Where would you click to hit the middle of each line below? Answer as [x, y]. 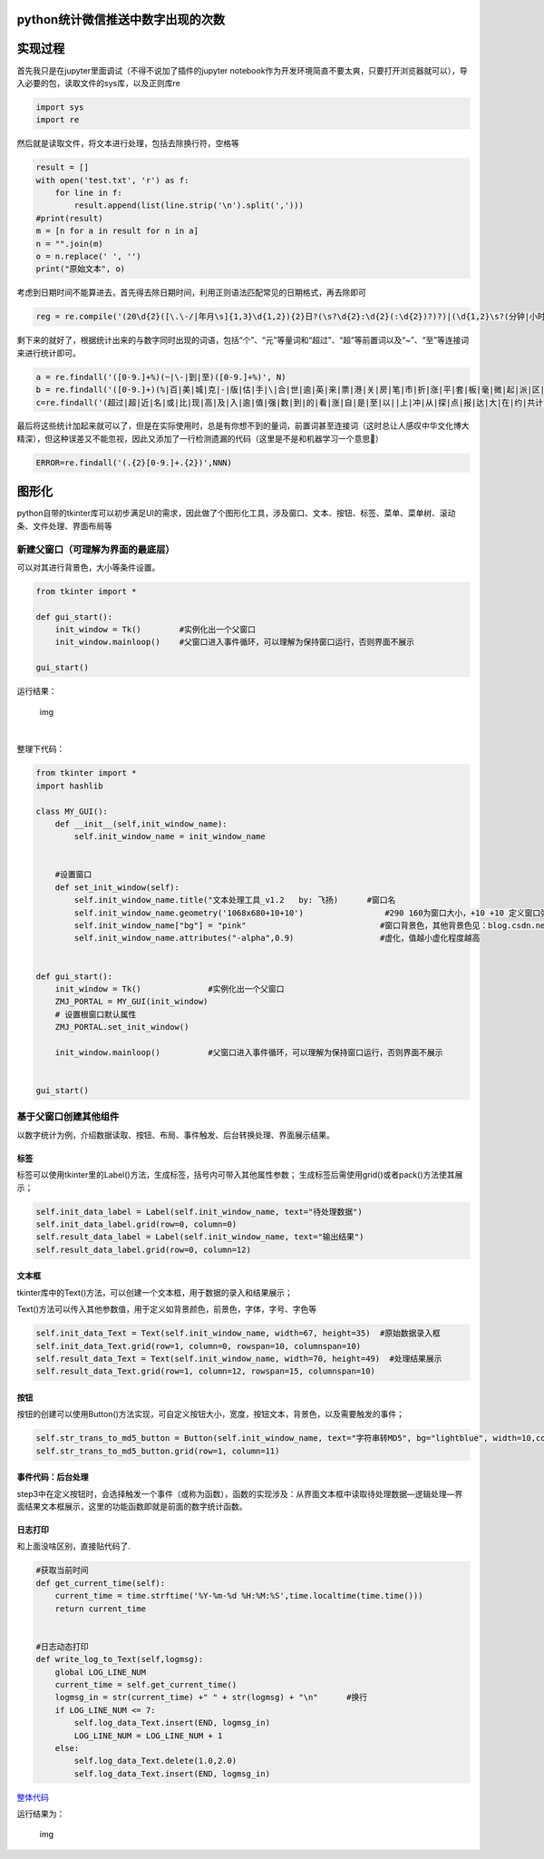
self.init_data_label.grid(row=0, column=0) [136, 1224]
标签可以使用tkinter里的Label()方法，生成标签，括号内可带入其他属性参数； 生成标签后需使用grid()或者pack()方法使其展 [240, 1175]
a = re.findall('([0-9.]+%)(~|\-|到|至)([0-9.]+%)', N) [161, 377]
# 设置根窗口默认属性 [96, 1014]
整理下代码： [41, 749]
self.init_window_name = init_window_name [170, 837]
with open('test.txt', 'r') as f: [112, 180]
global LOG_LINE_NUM [101, 1672]
